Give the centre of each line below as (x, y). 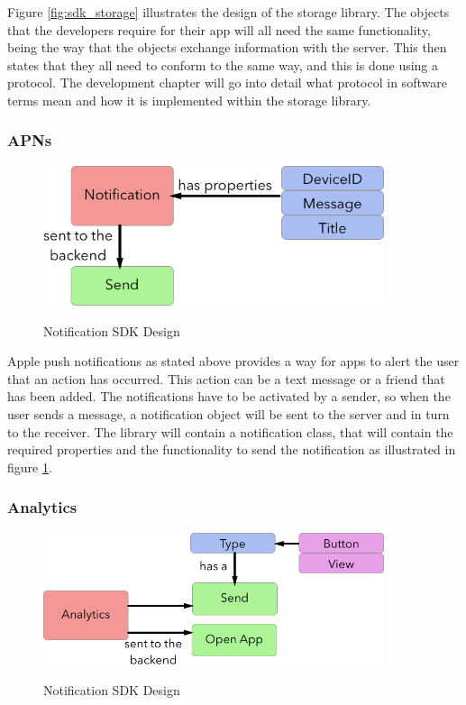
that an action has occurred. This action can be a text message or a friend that (226, 378)
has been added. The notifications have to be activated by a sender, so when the (229, 396)
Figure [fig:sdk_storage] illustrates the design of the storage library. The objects (228, 12)
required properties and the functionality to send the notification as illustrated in (232, 449)
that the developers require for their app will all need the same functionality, (219, 29)
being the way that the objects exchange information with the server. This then (227, 47)
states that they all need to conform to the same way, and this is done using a (223, 64)
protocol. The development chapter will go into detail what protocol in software (227, 82)
